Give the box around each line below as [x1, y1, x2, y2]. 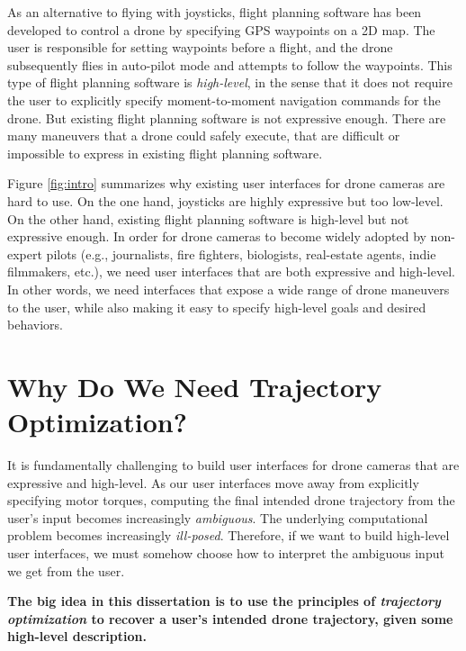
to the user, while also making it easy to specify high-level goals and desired [7, 297, 426, 316]
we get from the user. [7, 561, 125, 580]
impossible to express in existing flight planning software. [7, 143, 323, 162]
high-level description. [7, 627, 147, 646]
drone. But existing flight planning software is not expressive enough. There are [7, 108, 446, 127]
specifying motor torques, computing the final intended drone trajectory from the [7, 491, 455, 510]
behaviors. [7, 315, 63, 334]
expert [7, 244, 42, 263]
